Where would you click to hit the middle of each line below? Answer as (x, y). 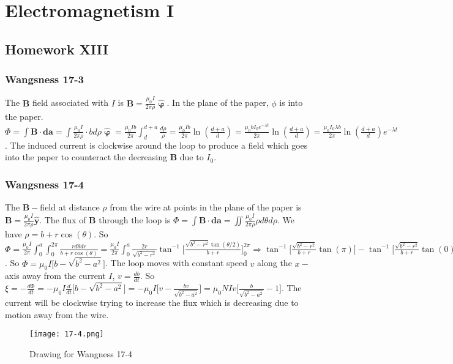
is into (291, 102)
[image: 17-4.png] (67, 334)
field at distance (70, 207)
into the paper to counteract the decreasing (86, 157)
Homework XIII (57, 49)
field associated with (70, 102)
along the (275, 263)
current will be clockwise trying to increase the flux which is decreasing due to (152, 303)
